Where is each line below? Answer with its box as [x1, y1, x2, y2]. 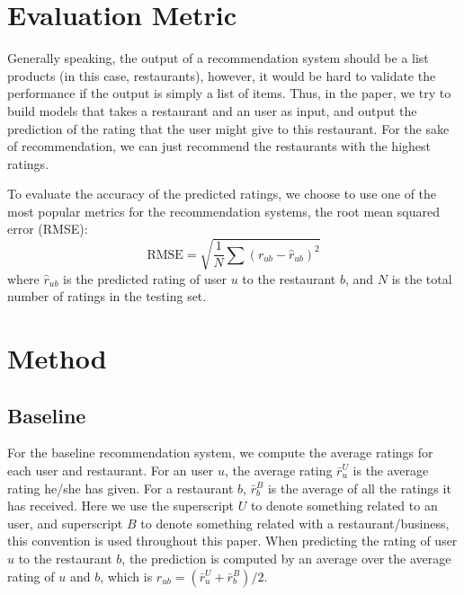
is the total [391, 269, 452, 288]
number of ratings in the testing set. [7, 287, 207, 306]
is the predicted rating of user [63, 269, 227, 288]
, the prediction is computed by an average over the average [121, 548, 451, 567]
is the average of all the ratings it [267, 478, 451, 497]
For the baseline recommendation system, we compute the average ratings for [7, 443, 433, 462]
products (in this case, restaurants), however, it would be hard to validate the [7, 66, 436, 84]
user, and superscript [7, 513, 123, 532]
